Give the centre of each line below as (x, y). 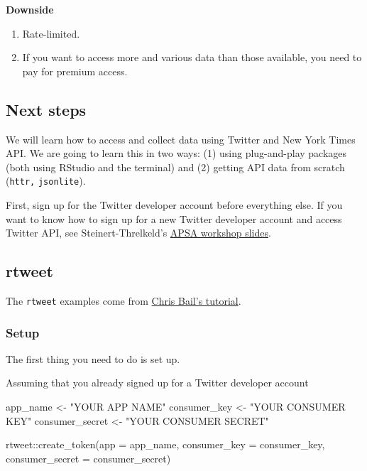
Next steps (46, 109)
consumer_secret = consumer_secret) (88, 458)
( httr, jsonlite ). (46, 181)
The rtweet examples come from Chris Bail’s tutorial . (124, 301)
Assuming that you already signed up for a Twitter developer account (157, 383)
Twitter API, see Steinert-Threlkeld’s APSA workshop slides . (138, 233)
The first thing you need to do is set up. (93, 358)
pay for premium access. (75, 71)
